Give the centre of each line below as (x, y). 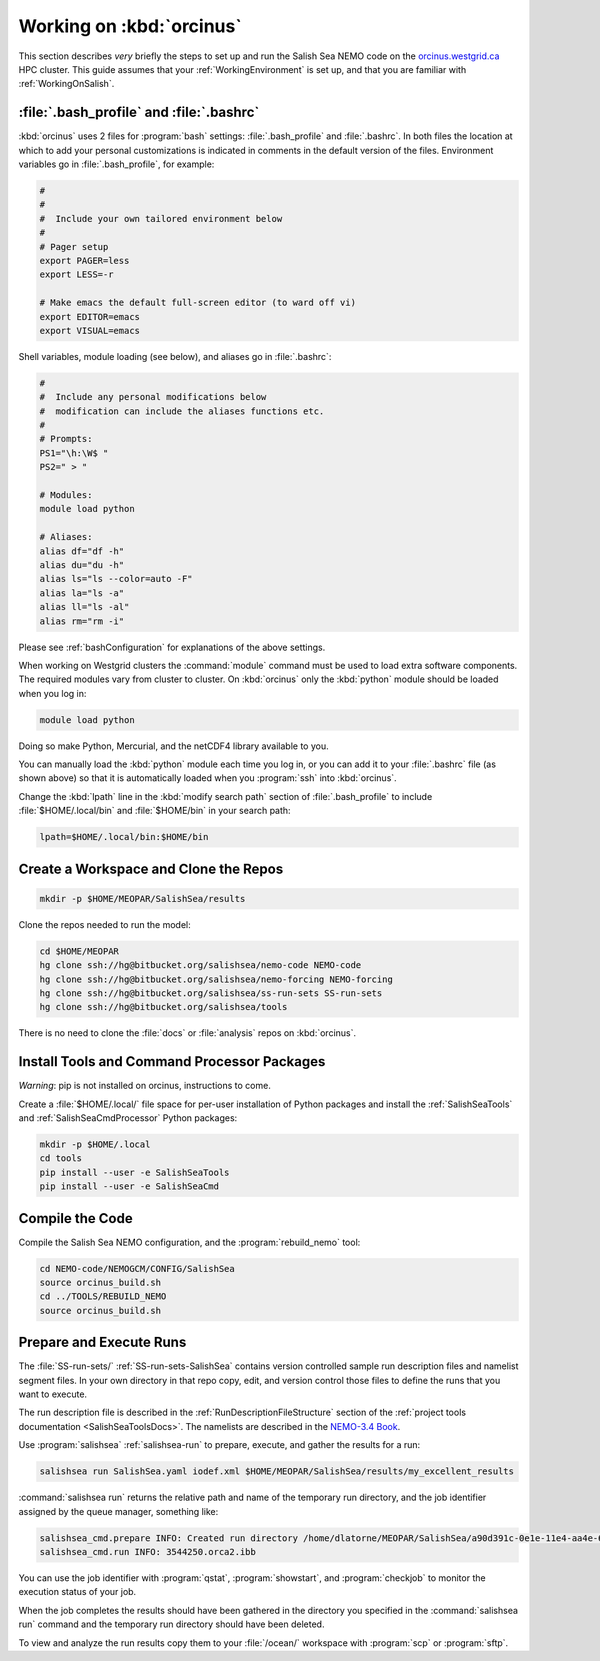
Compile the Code (76, 1218)
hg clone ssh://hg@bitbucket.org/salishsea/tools (163, 1007)
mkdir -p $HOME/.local (95, 1144)
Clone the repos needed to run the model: (104, 924)
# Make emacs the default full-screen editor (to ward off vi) (198, 303)
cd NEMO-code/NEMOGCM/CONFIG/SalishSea (137, 1268)
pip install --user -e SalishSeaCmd (129, 1186)
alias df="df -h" (82, 551)
